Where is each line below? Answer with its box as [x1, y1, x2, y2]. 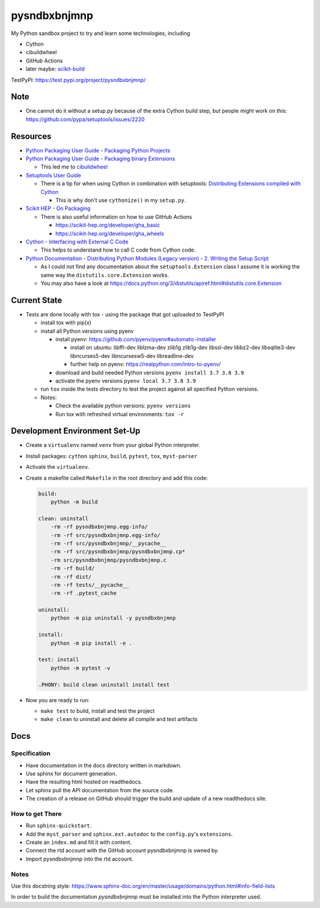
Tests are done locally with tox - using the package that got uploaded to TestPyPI [25, 310, 225, 318]
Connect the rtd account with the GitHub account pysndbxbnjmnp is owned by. [25, 847, 219, 854]
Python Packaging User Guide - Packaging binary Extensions [25, 155, 175, 163]
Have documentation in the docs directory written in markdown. [25, 761, 182, 769]
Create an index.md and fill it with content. [25, 839, 132, 846]
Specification [11, 750, 50, 758]
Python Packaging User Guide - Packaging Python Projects [25, 147, 171, 154]
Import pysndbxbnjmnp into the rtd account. [25, 855, 133, 862]
